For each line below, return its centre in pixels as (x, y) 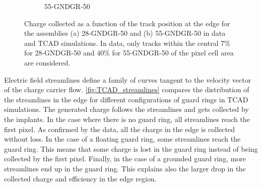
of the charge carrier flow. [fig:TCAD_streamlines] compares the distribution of (127, 89)
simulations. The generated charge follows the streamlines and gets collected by (126, 109)
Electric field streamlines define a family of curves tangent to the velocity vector (128, 79)
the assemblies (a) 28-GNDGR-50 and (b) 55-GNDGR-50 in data (125, 33)
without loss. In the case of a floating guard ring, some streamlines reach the (122, 139)
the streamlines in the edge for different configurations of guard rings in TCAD (126, 99)
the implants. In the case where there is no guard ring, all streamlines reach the (127, 119)
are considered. (47, 62)
